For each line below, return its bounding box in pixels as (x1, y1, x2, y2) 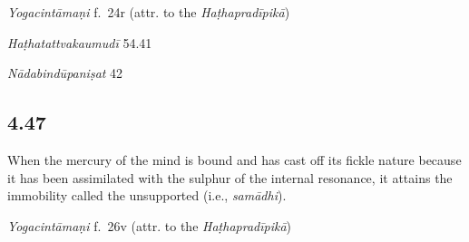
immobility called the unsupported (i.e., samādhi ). (7, 186, 287, 205)
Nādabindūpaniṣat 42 (7, 63, 123, 82)
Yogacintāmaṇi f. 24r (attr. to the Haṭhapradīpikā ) (7, 3, 290, 21)
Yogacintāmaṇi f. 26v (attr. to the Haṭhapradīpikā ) (7, 216, 292, 235)
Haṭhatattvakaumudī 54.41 (7, 33, 152, 52)
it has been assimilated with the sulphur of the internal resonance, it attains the (7, 168, 453, 187)
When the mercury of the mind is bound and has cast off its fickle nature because (7, 150, 462, 169)
